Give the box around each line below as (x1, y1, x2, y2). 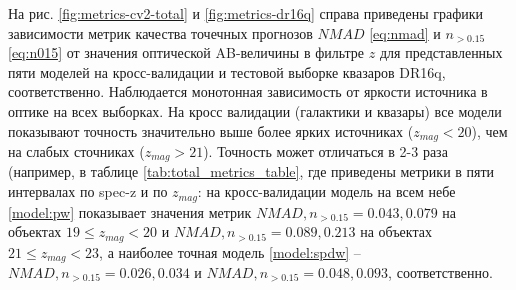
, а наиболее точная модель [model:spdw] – (99, 241, 361, 262)
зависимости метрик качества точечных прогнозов (8, 22, 313, 43)
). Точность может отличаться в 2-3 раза (203, 141, 448, 162)
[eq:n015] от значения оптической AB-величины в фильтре (8, 42, 365, 63)
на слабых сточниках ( (8, 141, 145, 162)
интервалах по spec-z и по (8, 181, 168, 202)
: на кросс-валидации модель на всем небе (197, 181, 456, 202)
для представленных (379, 42, 503, 63)
